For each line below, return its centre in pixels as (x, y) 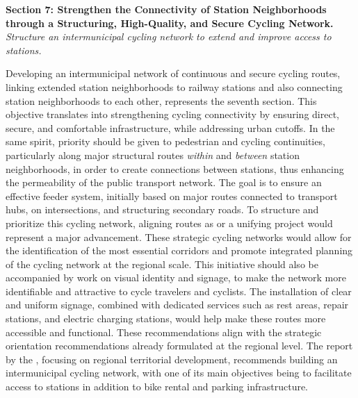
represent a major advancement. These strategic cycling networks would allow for (179, 237)
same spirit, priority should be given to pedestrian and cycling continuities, (165, 141)
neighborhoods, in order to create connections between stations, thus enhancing (175, 168)
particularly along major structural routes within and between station (153, 155)
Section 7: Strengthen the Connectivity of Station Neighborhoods (166, 9)
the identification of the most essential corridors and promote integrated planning (179, 250)
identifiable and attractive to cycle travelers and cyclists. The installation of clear (179, 291)
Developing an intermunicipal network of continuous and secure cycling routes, (173, 73)
